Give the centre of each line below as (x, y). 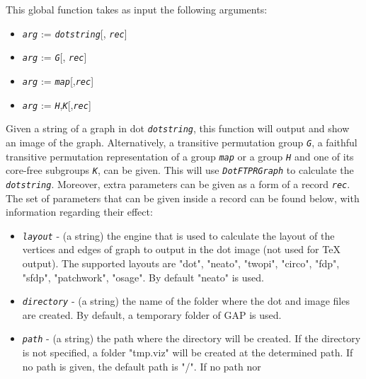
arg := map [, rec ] (58, 80)
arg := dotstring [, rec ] (75, 33)
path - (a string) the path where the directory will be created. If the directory (191, 338)
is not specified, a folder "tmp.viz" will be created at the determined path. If (188, 352)
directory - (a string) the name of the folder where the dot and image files (186, 301)
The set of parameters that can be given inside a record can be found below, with (183, 198)
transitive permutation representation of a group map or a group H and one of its (180, 156)
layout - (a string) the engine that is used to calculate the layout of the (178, 235)
